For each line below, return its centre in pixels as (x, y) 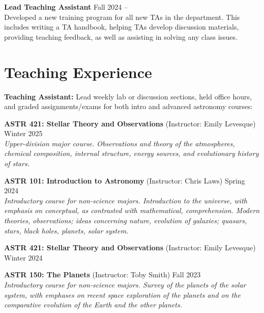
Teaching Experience (78, 72)
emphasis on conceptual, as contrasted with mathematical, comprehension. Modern (132, 210)
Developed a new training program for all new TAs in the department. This (122, 17)
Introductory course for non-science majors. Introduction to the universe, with (126, 200)
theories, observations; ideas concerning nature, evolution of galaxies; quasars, (126, 220)
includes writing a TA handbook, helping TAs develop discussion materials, (122, 27)
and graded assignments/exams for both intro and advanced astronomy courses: (128, 106)
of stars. (17, 163)
